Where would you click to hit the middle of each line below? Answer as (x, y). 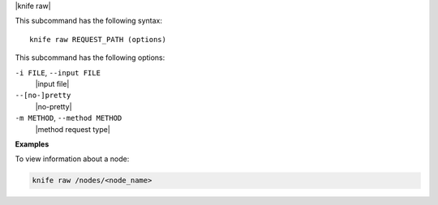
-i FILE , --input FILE (58, 72)
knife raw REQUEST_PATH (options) (98, 39)
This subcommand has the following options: (90, 58)
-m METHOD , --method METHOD (69, 118)
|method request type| (73, 129)
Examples (32, 144)
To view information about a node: (72, 159)
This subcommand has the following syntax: (88, 21)
